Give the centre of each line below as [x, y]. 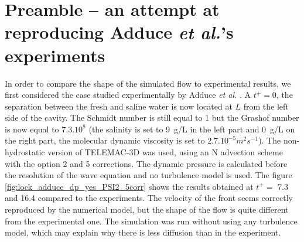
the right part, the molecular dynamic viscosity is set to [105, 140]
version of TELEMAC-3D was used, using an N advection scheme [165, 152]
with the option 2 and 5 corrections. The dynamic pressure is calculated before [146, 163]
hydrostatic [25, 152]
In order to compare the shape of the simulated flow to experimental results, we [148, 83]
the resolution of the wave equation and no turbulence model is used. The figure [148, 175]
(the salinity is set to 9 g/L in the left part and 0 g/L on [192, 129]
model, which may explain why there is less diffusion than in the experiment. [143, 232]
